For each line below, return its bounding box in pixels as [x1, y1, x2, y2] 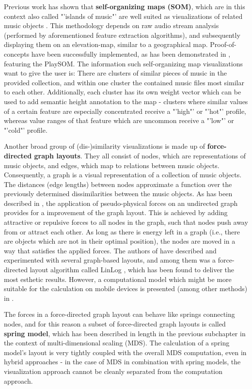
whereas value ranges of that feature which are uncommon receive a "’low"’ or [4, 115, 234, 125]
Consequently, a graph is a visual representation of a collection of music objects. [4, 170, 242, 180]
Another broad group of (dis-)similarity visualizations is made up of [4, 141, 205, 151]
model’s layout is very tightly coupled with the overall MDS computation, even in [4, 347, 247, 357]
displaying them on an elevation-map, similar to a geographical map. [4, 39, 208, 49]
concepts [4, 48, 30, 59]
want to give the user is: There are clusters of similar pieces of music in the [4, 68, 227, 78]
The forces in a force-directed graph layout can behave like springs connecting [4, 309, 235, 319]
